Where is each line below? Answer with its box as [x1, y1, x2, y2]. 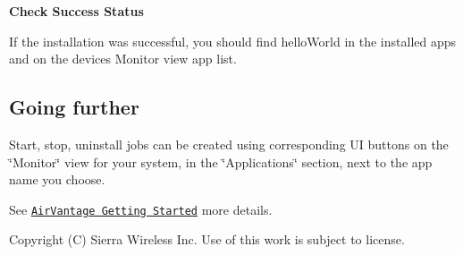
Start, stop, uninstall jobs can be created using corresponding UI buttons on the [9, 134, 449, 153]
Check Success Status [9, 2, 144, 20]
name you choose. [9, 170, 105, 189]
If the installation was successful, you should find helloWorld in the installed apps [9, 31, 457, 50]
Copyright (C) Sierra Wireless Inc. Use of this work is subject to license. [9, 230, 405, 249]
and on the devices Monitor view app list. [9, 49, 237, 68]
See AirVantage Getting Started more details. [9, 200, 273, 218]
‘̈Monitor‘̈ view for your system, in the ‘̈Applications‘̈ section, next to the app [9, 152, 433, 171]
